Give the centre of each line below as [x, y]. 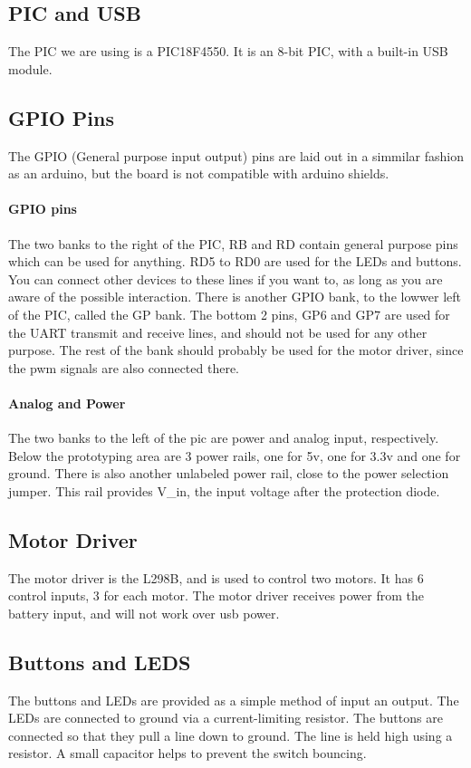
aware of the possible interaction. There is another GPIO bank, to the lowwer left [235, 297]
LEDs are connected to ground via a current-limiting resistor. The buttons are [226, 718]
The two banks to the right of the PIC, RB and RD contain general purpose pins [233, 243]
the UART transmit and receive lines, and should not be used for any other [218, 332]
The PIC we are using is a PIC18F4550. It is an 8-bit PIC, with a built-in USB [228, 51]
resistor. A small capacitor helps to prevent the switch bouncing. [187, 753]
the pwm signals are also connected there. [124, 367]
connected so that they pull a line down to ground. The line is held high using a [231, 735]
